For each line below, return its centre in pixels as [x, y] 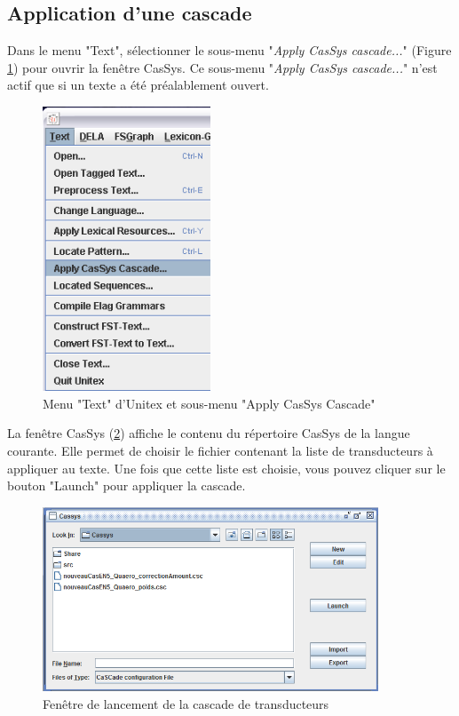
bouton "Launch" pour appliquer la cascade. [127, 485]
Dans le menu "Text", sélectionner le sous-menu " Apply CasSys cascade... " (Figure [229, 50]
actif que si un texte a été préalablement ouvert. [138, 85]
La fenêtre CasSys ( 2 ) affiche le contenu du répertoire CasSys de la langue [209, 433]
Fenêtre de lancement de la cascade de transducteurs [186, 703]
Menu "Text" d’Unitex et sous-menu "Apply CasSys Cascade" [209, 403]
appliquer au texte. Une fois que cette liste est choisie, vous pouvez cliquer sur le [226, 468]
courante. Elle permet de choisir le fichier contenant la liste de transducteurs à [220, 450]
